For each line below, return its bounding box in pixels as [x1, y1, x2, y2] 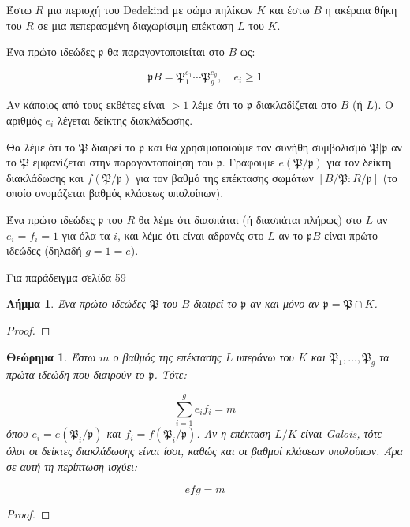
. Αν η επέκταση [196, 425, 271, 442]
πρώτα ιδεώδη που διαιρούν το [6, 366, 145, 383]
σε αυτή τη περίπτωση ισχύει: [6, 458, 138, 474]
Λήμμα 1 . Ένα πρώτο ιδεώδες [6, 295, 146, 312]
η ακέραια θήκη [325, 2, 397, 17]
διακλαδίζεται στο [255, 96, 337, 113]
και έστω [269, 2, 310, 17]
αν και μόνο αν [250, 295, 319, 312]
